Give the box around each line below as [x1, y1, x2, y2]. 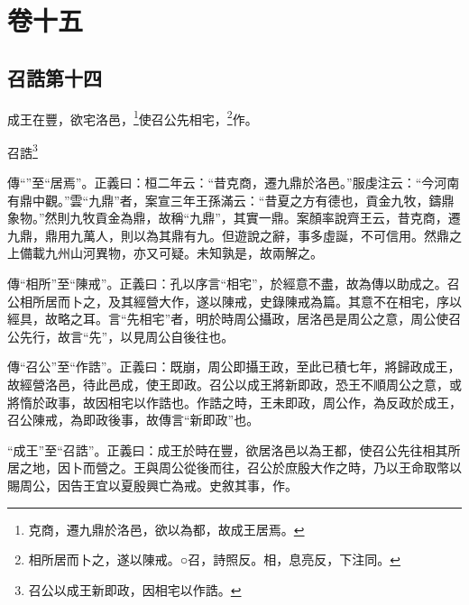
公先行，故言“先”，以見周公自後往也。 [7, 326, 234, 345]
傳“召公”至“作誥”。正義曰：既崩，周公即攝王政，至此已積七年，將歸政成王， [7, 357, 461, 376]
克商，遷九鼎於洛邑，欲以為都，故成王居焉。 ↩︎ [28, 519, 305, 538]
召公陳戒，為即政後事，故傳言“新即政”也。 [7, 410, 260, 429]
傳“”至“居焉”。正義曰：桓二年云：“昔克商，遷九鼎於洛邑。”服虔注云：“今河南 [7, 173, 460, 192]
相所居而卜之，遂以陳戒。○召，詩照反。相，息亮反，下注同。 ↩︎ [28, 550, 400, 569]
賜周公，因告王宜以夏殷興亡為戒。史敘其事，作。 [7, 475, 298, 494]
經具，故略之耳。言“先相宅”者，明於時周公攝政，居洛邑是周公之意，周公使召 [7, 309, 462, 328]
